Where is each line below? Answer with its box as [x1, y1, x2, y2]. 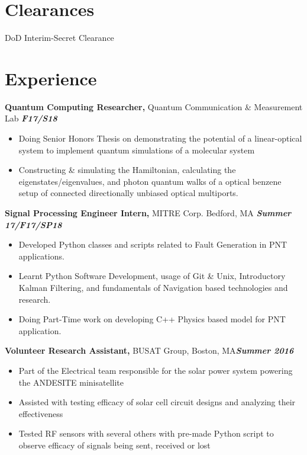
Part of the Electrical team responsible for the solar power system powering [18, 364, 293, 376]
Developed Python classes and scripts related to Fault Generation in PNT [18, 238, 287, 251]
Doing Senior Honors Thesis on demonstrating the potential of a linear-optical [18, 132, 302, 145]
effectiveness [18, 407, 63, 419]
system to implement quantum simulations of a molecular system [18, 143, 255, 156]
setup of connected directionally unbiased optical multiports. [18, 187, 238, 199]
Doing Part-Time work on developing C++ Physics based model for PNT [18, 313, 286, 325]
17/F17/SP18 [5, 218, 62, 230]
